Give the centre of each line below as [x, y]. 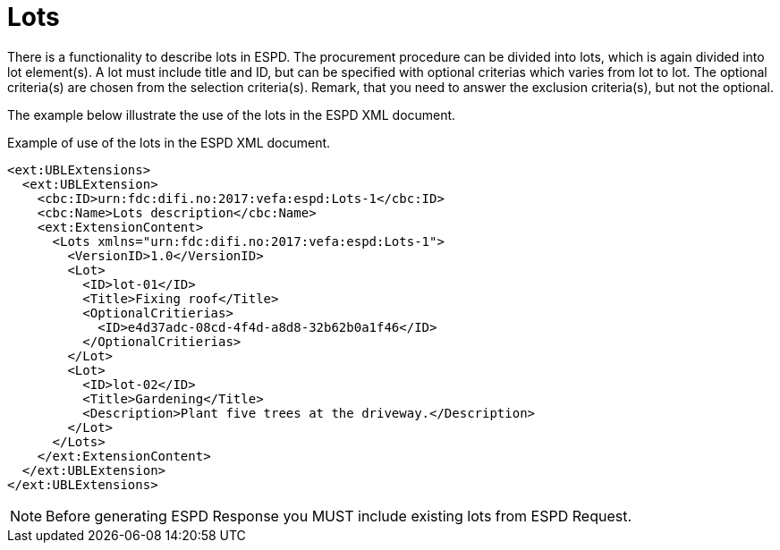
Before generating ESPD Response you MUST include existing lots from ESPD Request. [339, 516]
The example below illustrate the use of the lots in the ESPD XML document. [232, 114]
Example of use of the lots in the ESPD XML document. [169, 142]
